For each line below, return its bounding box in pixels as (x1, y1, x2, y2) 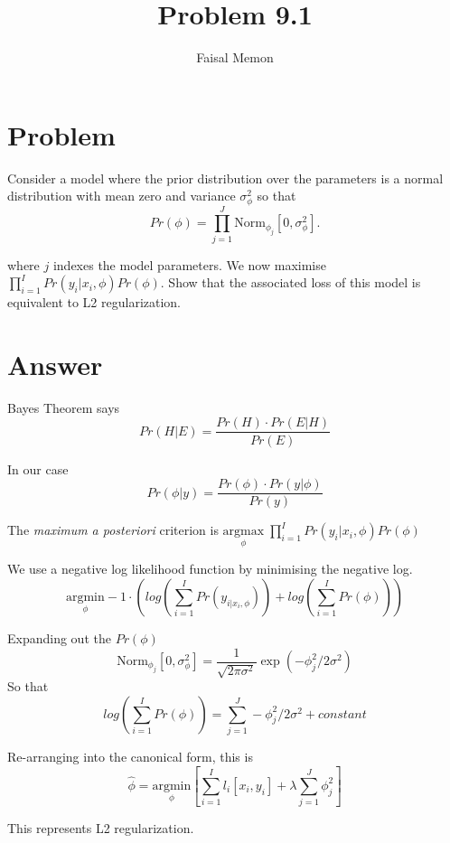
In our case (7, 459, 69, 478)
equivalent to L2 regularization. (7, 293, 182, 312)
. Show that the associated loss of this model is (160, 273, 421, 292)
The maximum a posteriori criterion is (7, 520, 219, 539)
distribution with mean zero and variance (7, 186, 236, 205)
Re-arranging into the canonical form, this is (7, 746, 253, 765)
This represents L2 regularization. (7, 819, 194, 838)
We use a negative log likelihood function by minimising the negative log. (7, 559, 413, 578)
